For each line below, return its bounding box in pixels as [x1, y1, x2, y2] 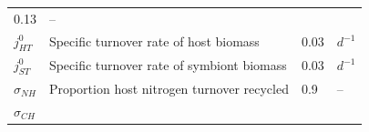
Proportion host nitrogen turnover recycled [48, 78, 289, 97]
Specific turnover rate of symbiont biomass [48, 56, 287, 75]
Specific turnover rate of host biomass [48, 32, 260, 51]
